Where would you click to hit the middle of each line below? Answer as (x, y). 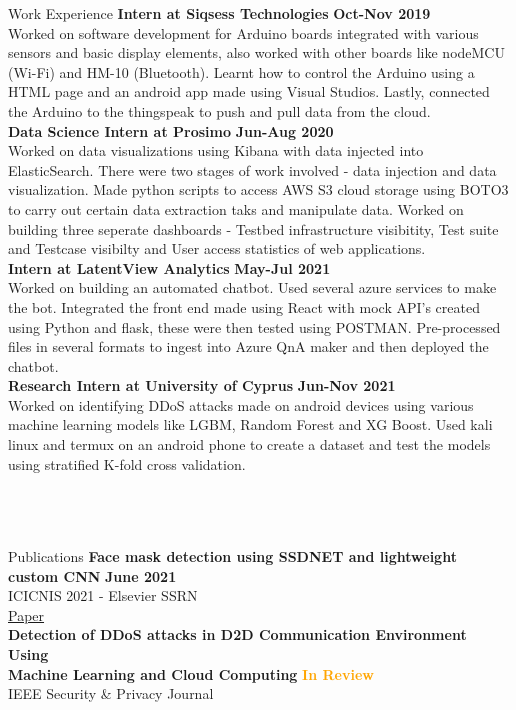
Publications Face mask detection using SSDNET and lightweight (232, 556)
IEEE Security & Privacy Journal (111, 693)
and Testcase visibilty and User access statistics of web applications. (217, 248)
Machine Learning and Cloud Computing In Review (191, 673)
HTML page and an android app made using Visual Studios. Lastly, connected (249, 91)
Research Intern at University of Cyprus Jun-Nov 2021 (202, 385)
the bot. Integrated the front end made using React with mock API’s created (244, 306)
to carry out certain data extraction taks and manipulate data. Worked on (236, 208)
